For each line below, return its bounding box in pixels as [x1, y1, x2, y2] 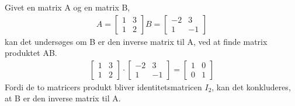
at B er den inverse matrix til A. [5, 92, 121, 104]
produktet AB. [5, 47, 57, 59]
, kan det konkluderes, [211, 80, 291, 93]
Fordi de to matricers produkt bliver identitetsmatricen [5, 80, 202, 93]
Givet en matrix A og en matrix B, [5, 1, 130, 13]
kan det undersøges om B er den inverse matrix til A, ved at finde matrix [5, 35, 268, 47]
